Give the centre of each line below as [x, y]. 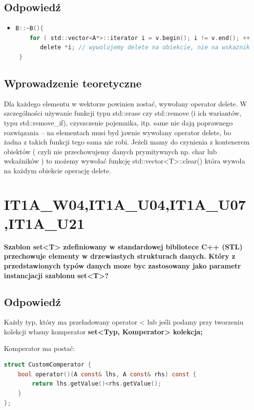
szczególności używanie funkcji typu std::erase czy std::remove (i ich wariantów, [123, 113]
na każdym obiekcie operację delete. [58, 170]
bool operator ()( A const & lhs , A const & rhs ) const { [107, 374]
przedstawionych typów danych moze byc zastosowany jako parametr [123, 266]
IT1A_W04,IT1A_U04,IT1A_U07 [125, 204]
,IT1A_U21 [44, 223]
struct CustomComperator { [48, 365]
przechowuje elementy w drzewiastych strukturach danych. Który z [120, 256]
